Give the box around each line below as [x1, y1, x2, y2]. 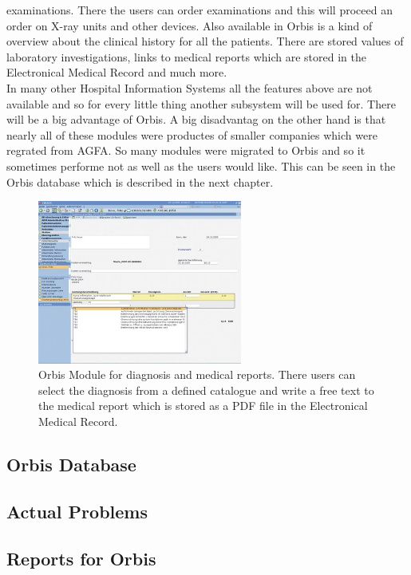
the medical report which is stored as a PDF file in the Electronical [38, 397, 368, 414]
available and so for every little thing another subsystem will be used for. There [6, 95, 396, 112]
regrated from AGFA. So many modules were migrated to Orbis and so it [6, 142, 366, 159]
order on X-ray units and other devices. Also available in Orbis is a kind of [6, 17, 373, 33]
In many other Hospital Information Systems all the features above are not [6, 79, 373, 96]
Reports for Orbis [6, 545, 156, 570]
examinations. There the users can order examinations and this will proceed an [6, 2, 393, 18]
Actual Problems [6, 498, 148, 523]
